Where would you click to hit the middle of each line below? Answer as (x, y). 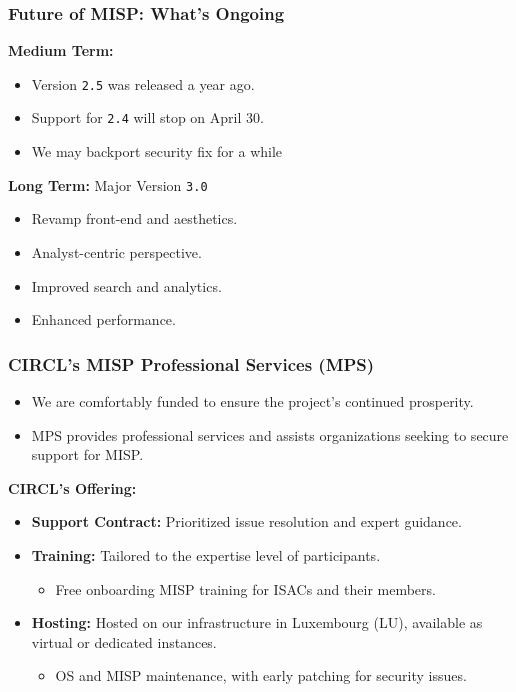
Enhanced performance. (103, 319)
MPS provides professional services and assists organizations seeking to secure (270, 434)
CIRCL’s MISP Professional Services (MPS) (191, 363)
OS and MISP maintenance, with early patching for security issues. (261, 675)
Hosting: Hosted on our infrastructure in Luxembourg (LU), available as (257, 622)
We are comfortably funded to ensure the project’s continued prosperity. (252, 400)
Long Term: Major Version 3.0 (108, 184)
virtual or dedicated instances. (124, 641)
